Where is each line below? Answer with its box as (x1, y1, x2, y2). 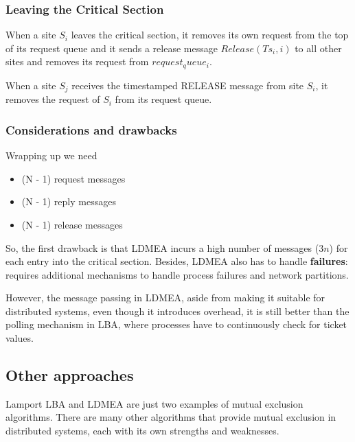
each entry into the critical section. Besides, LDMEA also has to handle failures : (5, 254, 348, 268)
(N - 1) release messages (21, 217, 123, 231)
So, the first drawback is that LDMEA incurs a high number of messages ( (5, 240, 319, 255)
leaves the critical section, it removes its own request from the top (71, 27, 349, 42)
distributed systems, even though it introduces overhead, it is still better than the (5, 303, 350, 318)
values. (5, 331, 34, 345)
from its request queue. (115, 92, 212, 106)
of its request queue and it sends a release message (5, 40, 218, 55)
